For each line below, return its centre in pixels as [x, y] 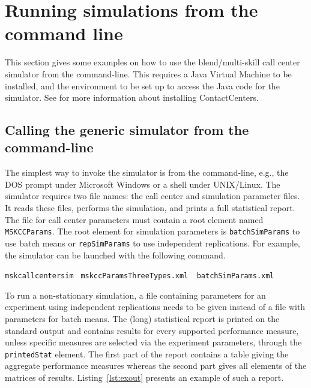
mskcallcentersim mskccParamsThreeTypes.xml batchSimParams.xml [140, 276]
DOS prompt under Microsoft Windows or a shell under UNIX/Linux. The [143, 184]
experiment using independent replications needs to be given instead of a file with [155, 307]
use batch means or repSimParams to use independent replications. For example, [152, 243]
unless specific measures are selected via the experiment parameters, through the [153, 342]
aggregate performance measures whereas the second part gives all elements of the [156, 366]
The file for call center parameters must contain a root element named [134, 219]
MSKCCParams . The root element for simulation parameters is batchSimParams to [152, 231]
